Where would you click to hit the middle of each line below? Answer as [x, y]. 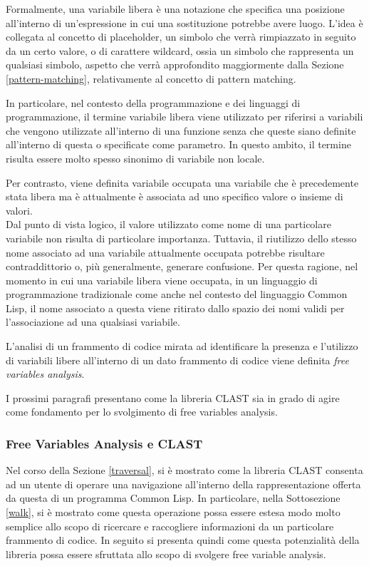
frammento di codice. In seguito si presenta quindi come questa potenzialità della [183, 540]
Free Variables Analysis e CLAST [104, 443]
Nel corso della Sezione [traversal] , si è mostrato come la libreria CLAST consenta [184, 470]
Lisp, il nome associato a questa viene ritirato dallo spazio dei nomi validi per [175, 308]
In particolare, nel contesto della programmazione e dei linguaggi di [153, 102]
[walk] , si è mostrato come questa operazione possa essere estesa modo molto [173, 512]
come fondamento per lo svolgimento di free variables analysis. [142, 412]
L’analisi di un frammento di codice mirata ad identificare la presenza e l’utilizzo [182, 346]
